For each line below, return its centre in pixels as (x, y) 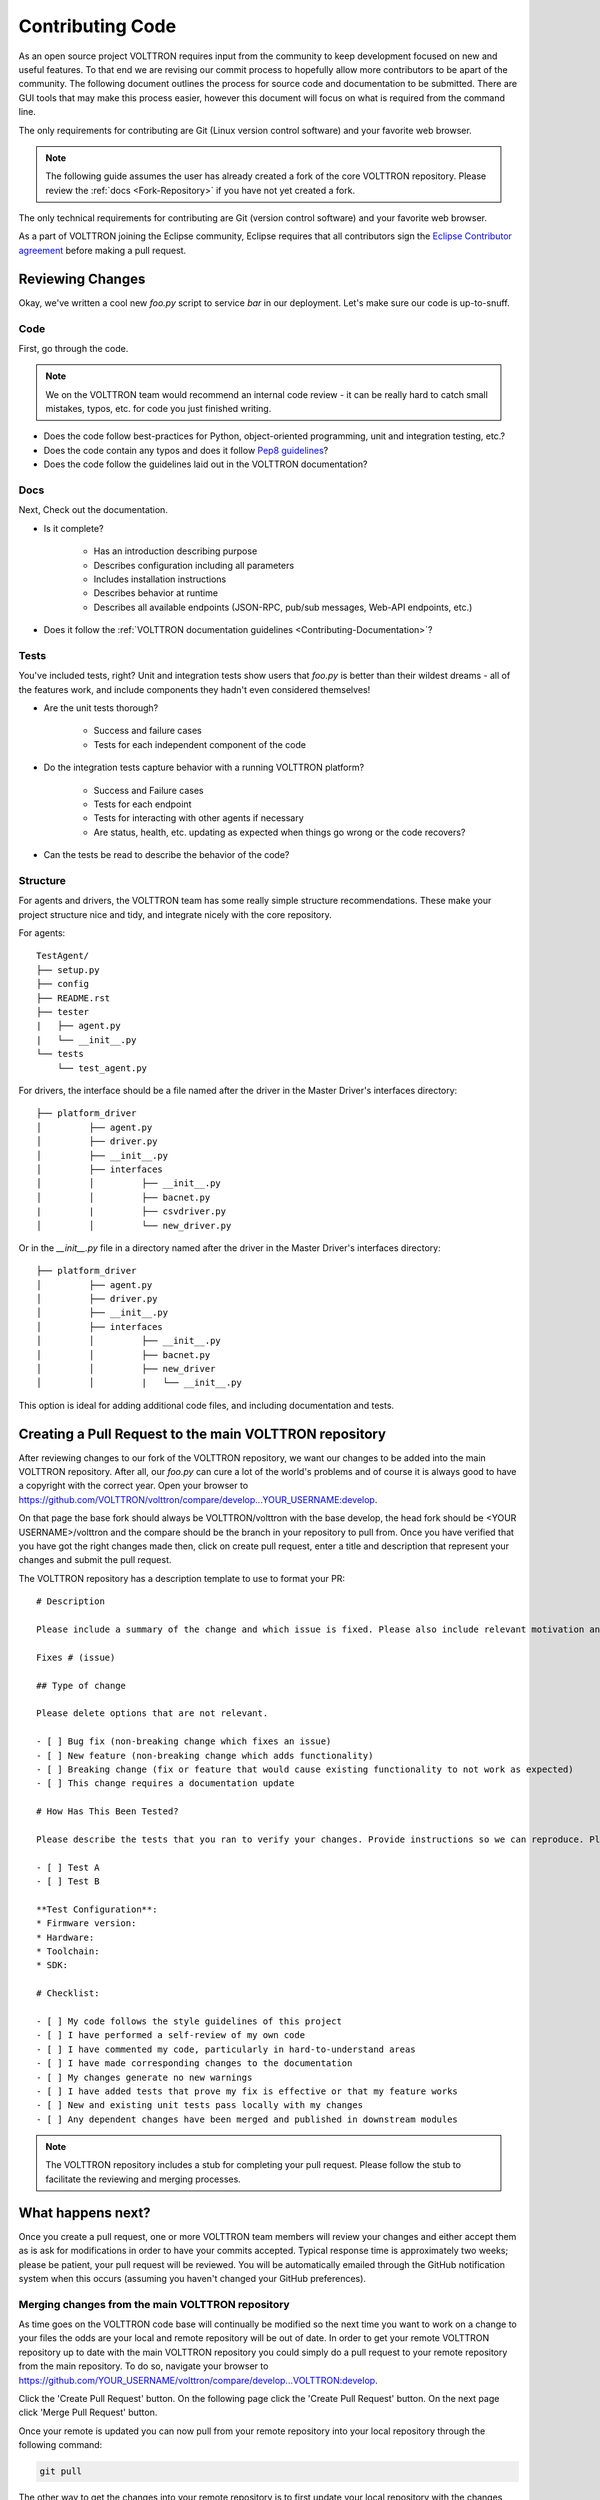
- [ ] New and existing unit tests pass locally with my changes (200, 2105)
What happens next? (84, 2212)
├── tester (63, 1012)
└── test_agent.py (102, 1068)
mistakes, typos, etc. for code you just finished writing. (158, 409)
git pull (61, 2471)
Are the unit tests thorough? (101, 708)
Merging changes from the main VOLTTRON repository (154, 2304)
